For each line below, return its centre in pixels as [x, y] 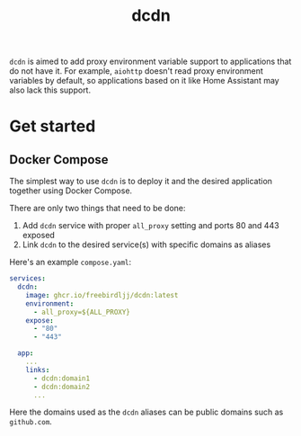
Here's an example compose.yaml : [71, 262]
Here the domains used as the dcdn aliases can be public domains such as [146, 412]
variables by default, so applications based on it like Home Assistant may [145, 81]
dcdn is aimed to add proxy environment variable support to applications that [150, 62]
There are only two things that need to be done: [97, 209]
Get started [53, 126]
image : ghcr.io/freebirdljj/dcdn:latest [102, 295]
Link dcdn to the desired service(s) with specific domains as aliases [146, 245]
